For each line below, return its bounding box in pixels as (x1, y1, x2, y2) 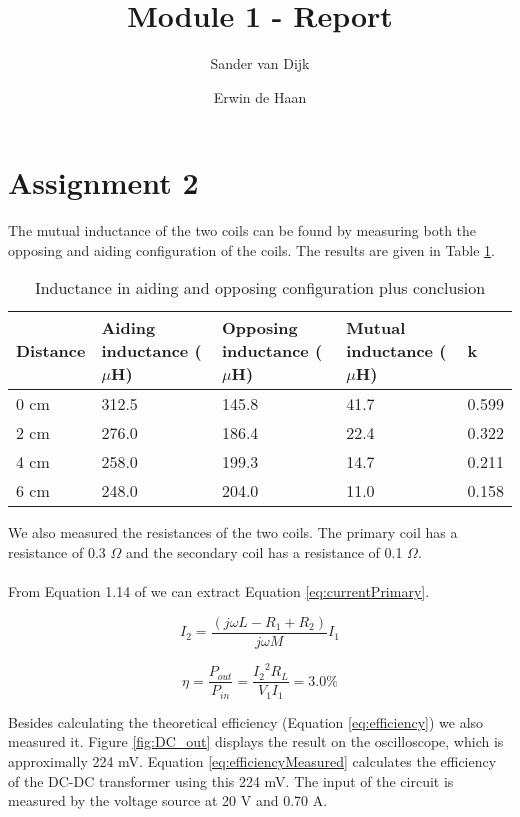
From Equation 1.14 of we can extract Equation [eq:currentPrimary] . (8, 581, 430, 602)
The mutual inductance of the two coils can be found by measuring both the (8, 220, 477, 241)
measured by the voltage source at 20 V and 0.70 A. (8, 790, 328, 811)
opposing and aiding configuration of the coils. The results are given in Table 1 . (8, 239, 495, 260)
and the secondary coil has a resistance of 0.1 (125, 542, 403, 563)
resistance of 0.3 (8, 542, 106, 563)
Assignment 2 (8, 162, 199, 203)
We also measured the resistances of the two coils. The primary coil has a (8, 522, 458, 543)
